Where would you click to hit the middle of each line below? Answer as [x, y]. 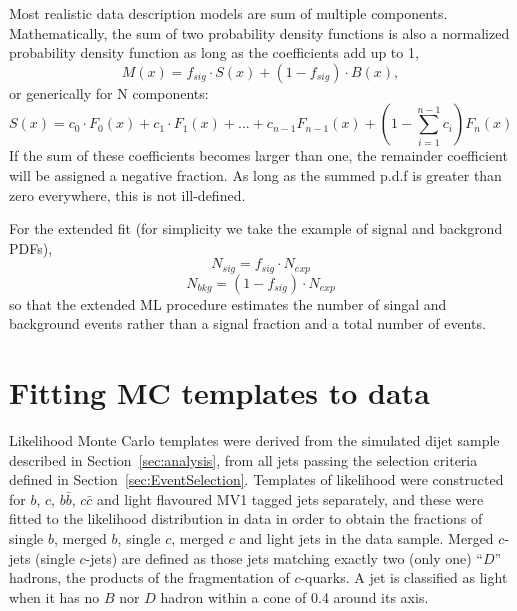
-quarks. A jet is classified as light [404, 577]
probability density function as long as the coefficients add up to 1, [214, 52]
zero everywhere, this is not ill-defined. [127, 194]
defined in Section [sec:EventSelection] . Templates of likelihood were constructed [256, 479]
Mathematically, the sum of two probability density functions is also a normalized [259, 32]
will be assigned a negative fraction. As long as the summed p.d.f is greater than [255, 174]
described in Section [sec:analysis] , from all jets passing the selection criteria [243, 459]
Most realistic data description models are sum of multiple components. [228, 13]
